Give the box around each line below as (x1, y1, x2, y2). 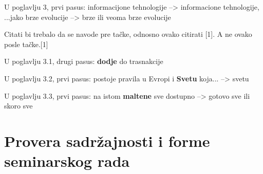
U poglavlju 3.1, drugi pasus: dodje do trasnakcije (4, 56, 163, 67)
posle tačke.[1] (4, 38, 48, 49)
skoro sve (4, 100, 33, 111)
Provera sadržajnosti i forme (4, 130, 210, 151)
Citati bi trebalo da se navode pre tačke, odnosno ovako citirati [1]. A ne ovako (4, 29, 252, 39)
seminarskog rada (4, 150, 130, 171)
